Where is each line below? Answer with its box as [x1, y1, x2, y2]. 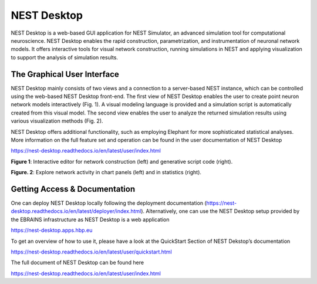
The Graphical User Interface [11, 69, 120, 79]
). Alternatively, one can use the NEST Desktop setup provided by [141, 208, 300, 215]
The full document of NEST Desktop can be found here [11, 259, 144, 266]
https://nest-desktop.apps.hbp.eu [11, 226, 93, 234]
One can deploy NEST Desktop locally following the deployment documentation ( [11, 200, 207, 207]
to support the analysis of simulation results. [11, 53, 119, 61]
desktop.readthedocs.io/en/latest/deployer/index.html [11, 208, 141, 215]
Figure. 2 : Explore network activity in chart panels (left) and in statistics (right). [11, 169, 202, 176]
